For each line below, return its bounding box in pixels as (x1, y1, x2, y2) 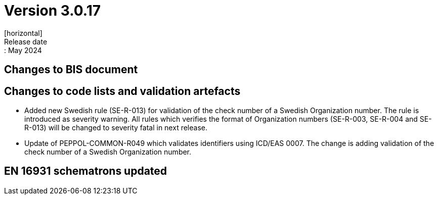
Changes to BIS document (4, 63, 138, 76)
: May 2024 (4, 45, 42, 55)
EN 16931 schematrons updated (4, 165, 167, 178)
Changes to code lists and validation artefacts (4, 84, 241, 97)
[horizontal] (4, 28, 42, 37)
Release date (4, 37, 48, 46)
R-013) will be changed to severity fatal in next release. (24, 123, 207, 132)
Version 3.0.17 (4, 2, 101, 19)
